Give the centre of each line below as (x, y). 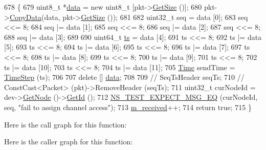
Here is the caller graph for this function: (69, 142)
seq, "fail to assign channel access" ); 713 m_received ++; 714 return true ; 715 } (128, 107)
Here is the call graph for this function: (65, 124)
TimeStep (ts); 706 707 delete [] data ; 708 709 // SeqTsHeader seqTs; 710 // (124, 77)
